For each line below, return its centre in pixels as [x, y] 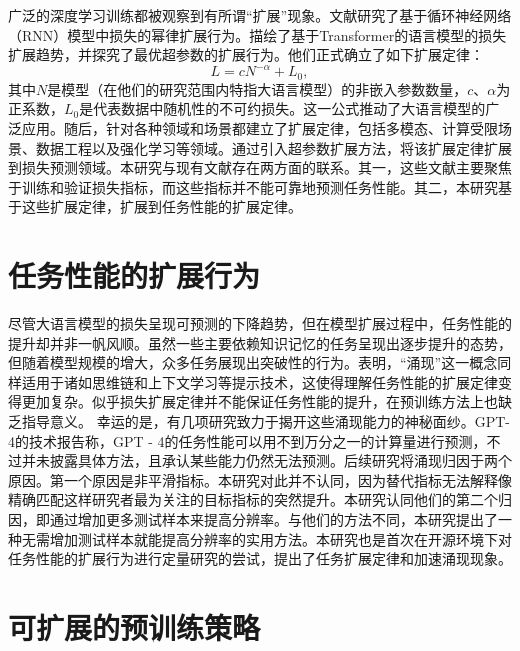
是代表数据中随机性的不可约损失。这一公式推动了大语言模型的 [282, 108]
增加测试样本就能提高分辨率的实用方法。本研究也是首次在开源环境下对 [280, 538]
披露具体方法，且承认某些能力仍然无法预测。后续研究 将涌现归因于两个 [280, 460]
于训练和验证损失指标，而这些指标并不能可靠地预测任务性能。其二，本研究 [253, 186]
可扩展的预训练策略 [134, 626]
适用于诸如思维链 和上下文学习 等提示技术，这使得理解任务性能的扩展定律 [259, 381]
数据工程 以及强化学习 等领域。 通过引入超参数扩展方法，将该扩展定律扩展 [273, 147]
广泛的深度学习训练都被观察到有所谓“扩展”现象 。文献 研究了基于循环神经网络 [260, 15]
